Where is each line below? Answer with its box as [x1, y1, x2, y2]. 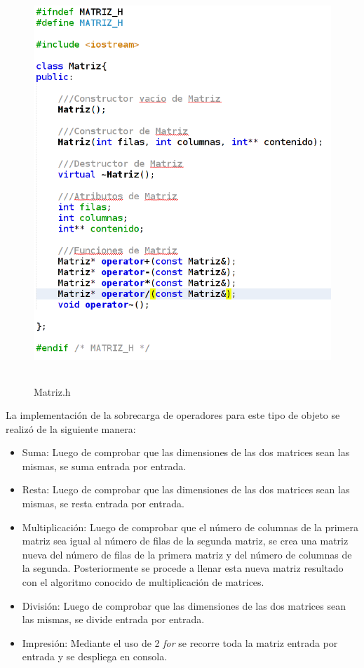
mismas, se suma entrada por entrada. [22, 458, 187, 473]
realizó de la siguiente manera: [6, 421, 136, 436]
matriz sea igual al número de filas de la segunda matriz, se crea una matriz [22, 533, 349, 548]
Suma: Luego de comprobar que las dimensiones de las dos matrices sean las [22, 445, 350, 460]
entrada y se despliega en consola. [22, 649, 168, 664]
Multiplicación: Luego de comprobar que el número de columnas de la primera [22, 519, 358, 534]
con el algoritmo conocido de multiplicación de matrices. [22, 575, 264, 589]
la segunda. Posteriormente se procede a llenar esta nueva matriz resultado [22, 561, 344, 575]
